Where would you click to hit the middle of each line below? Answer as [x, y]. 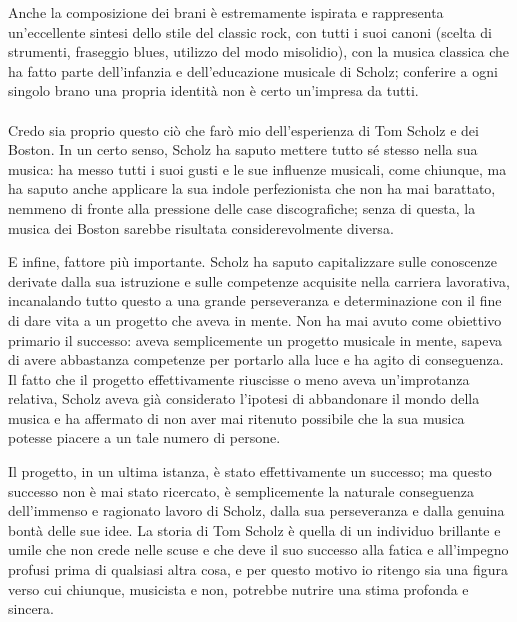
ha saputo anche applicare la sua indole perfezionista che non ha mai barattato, [252, 188]
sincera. [31, 608]
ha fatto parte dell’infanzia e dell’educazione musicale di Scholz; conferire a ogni [253, 70]
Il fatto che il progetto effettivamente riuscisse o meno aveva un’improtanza [239, 378]
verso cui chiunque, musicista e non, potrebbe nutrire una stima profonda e [238, 588]
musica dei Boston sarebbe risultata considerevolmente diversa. [201, 227]
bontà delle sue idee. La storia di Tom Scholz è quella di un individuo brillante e [254, 529]
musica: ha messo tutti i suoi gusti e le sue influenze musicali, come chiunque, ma [257, 168]
